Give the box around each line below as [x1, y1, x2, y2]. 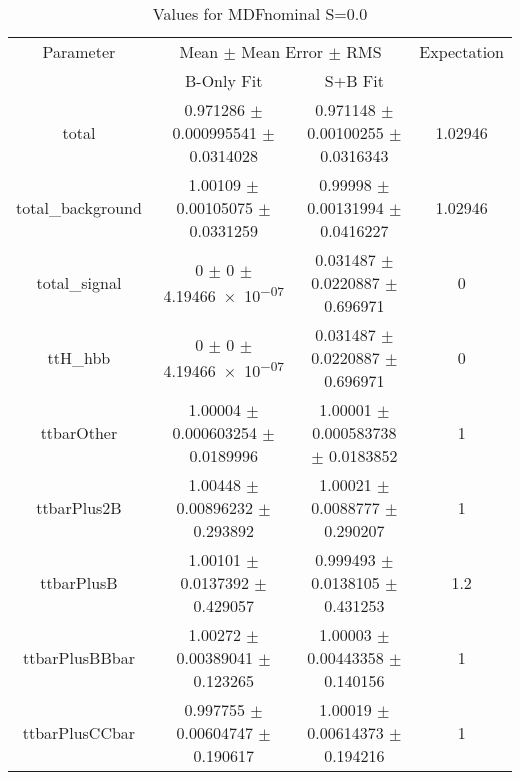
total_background [16, 196, 142, 219]
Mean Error [241, 40, 324, 63]
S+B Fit [324, 69, 384, 92]
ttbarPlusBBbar [22, 646, 135, 669]
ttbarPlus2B [36, 496, 122, 519]
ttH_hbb [47, 346, 111, 369]
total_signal [36, 271, 122, 294]
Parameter [42, 40, 116, 63]
